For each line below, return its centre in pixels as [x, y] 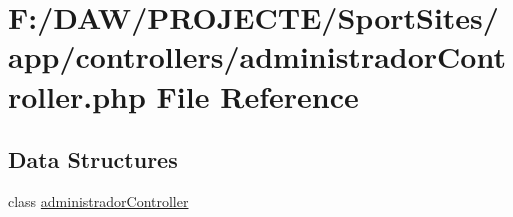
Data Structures [93, 159]
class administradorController [98, 200]
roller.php [77, 95]
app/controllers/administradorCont [257, 56]
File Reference [257, 95]
